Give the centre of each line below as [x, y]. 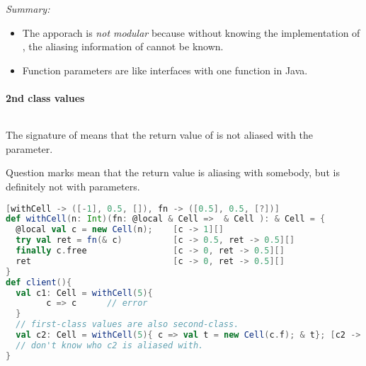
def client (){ [39, 282]
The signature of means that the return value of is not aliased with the [160, 135]
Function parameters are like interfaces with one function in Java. [165, 70]
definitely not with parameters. [73, 186]
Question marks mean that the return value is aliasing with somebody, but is [173, 172]
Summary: [28, 8]
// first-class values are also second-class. [127, 325]
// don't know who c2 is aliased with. [110, 345]
